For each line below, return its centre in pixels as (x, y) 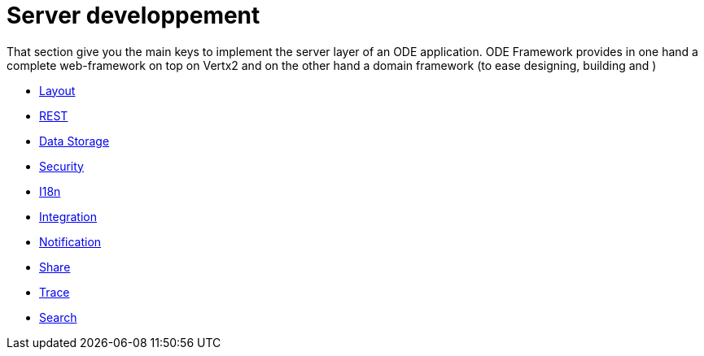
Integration (68, 216)
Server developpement (133, 15)
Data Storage (74, 141)
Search (58, 317)
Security (61, 166)
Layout (57, 90)
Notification (70, 241)
